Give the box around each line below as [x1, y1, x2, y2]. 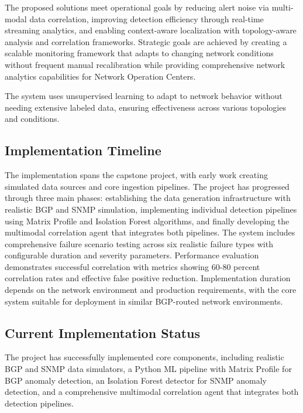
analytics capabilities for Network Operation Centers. [5, 70, 196, 82]
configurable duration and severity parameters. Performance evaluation [5, 249, 259, 261]
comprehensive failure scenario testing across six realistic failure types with [5, 237, 273, 250]
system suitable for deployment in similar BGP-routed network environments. [5, 295, 283, 307]
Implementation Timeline [5, 141, 161, 159]
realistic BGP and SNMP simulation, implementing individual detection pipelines [5, 203, 297, 215]
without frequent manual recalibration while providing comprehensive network [5, 58, 285, 70]
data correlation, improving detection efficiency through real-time [29, 12, 264, 25]
